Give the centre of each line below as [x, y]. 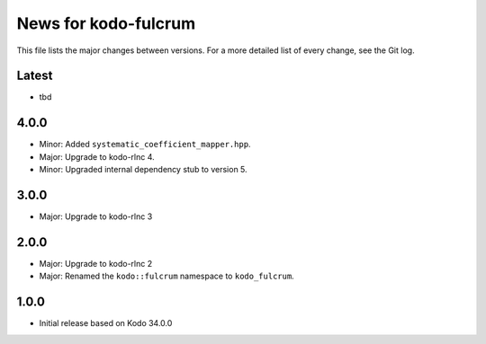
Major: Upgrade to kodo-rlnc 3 [96, 216]
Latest [35, 76]
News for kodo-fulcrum [106, 23]
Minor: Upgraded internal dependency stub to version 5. [143, 170]
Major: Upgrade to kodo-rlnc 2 [96, 263]
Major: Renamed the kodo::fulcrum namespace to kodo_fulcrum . [166, 276]
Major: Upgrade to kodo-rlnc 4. [97, 156]
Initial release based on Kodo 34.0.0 [106, 323]
